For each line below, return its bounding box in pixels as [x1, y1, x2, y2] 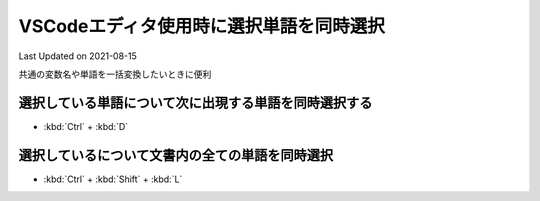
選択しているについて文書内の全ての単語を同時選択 [18, 146, 334, 164]
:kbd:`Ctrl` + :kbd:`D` [43, 120, 129, 132]
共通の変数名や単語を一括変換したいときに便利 [18, 68, 212, 80]
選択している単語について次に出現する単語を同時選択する [18, 94, 373, 111]
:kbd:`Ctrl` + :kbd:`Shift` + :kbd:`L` [43, 173, 183, 185]
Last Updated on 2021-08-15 [18, 50, 137, 62]
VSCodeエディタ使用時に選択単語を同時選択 [18, 15, 385, 37]
